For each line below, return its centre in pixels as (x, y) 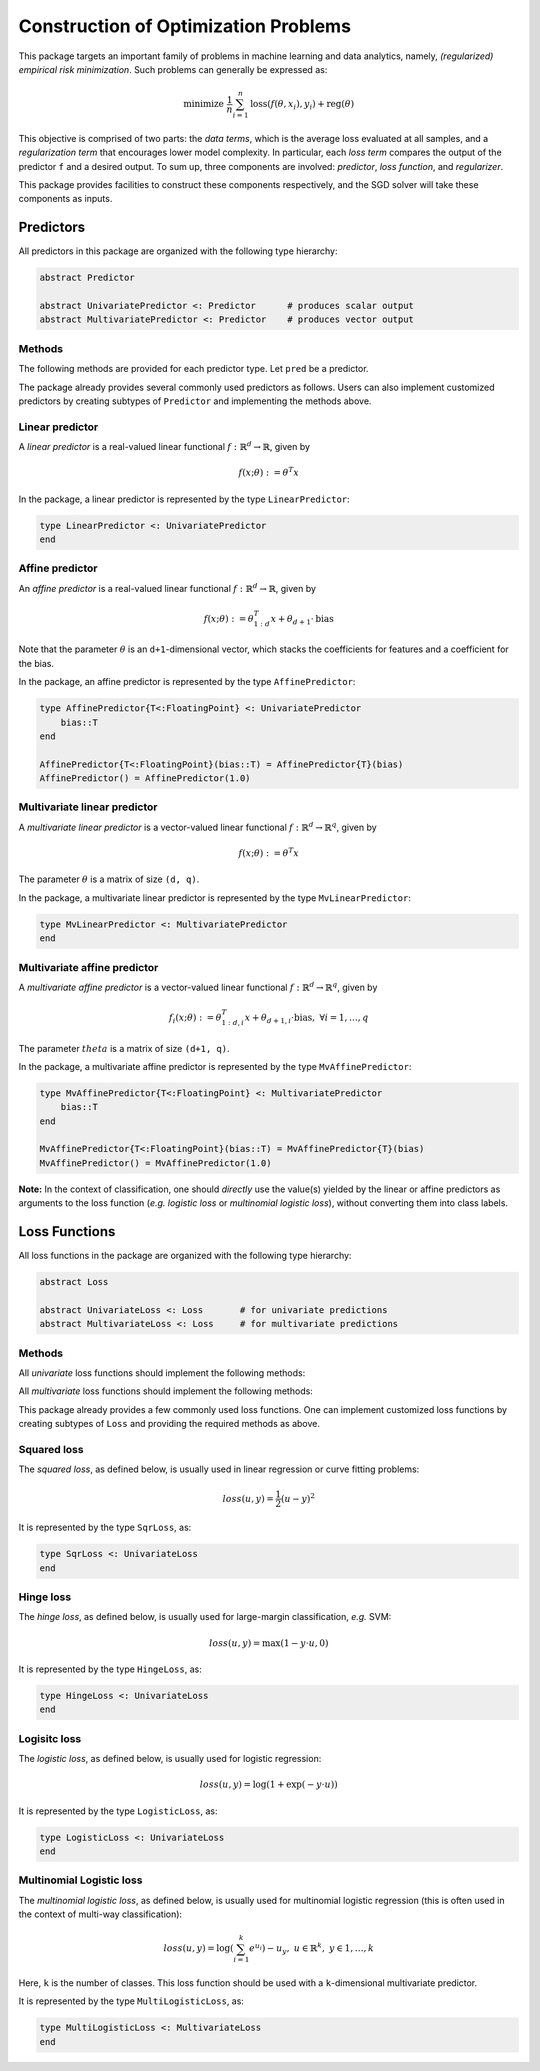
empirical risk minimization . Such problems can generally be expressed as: (173, 69)
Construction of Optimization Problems (185, 26)
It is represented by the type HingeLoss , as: (110, 1669)
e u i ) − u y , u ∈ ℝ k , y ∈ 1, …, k (311, 1949)
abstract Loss (74, 1282)
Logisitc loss (50, 1738)
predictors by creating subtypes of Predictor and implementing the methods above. (195, 401)
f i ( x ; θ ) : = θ (195, 1018)
